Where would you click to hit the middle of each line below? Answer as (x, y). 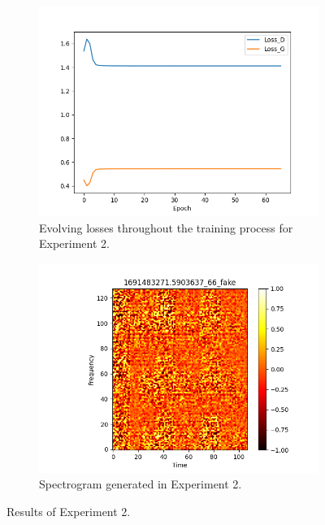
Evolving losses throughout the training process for (166, 227)
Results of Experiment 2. (69, 511)
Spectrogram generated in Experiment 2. (141, 484)
